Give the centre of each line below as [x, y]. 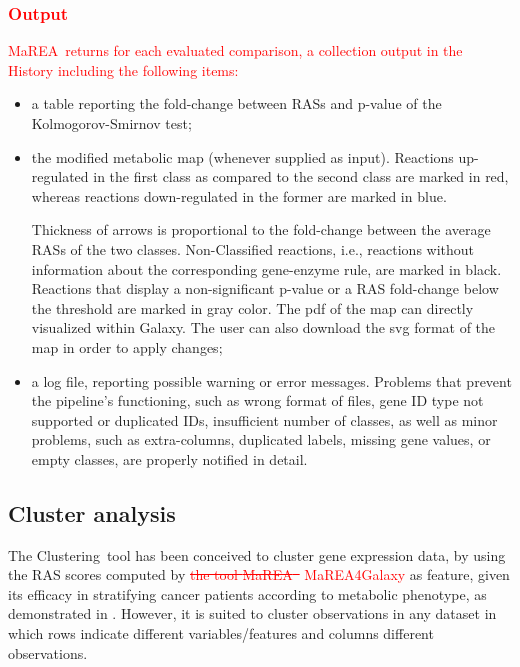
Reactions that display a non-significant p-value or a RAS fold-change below [265, 288]
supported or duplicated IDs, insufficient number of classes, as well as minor [264, 419]
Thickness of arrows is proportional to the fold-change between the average [261, 229]
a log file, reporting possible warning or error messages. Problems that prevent [271, 380]
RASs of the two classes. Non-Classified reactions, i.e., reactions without [253, 248]
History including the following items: [123, 69]
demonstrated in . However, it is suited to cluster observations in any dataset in [252, 613]
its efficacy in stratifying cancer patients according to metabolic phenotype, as [247, 593]
